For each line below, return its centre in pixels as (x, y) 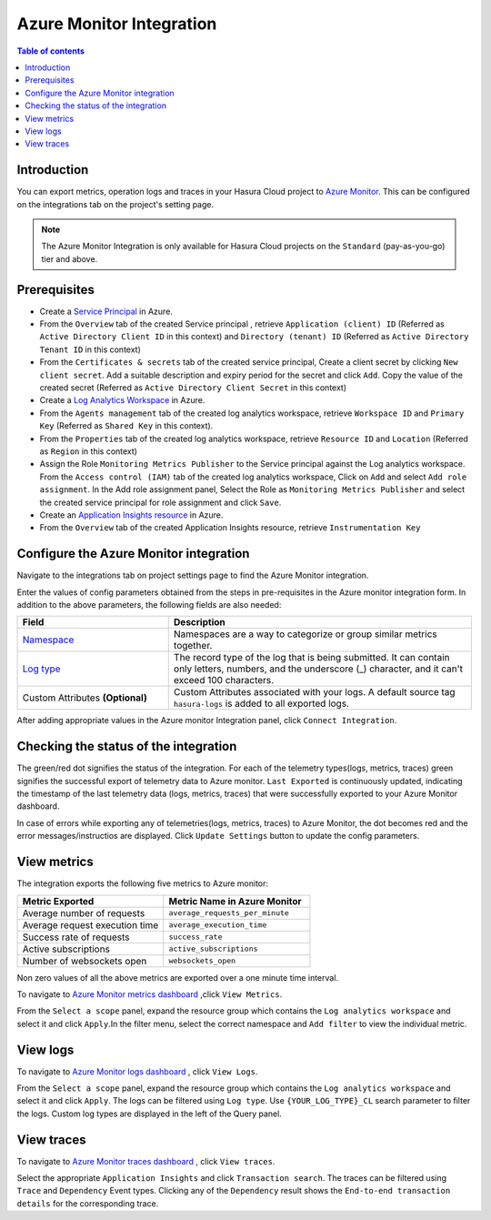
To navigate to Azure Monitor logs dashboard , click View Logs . (137, 1071)
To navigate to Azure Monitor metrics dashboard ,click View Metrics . (150, 994)
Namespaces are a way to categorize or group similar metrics (305, 634)
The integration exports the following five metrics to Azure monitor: (142, 883)
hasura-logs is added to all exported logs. (261, 703)
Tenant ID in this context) (90, 349)
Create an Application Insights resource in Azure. (131, 515)
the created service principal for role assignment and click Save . (160, 502)
